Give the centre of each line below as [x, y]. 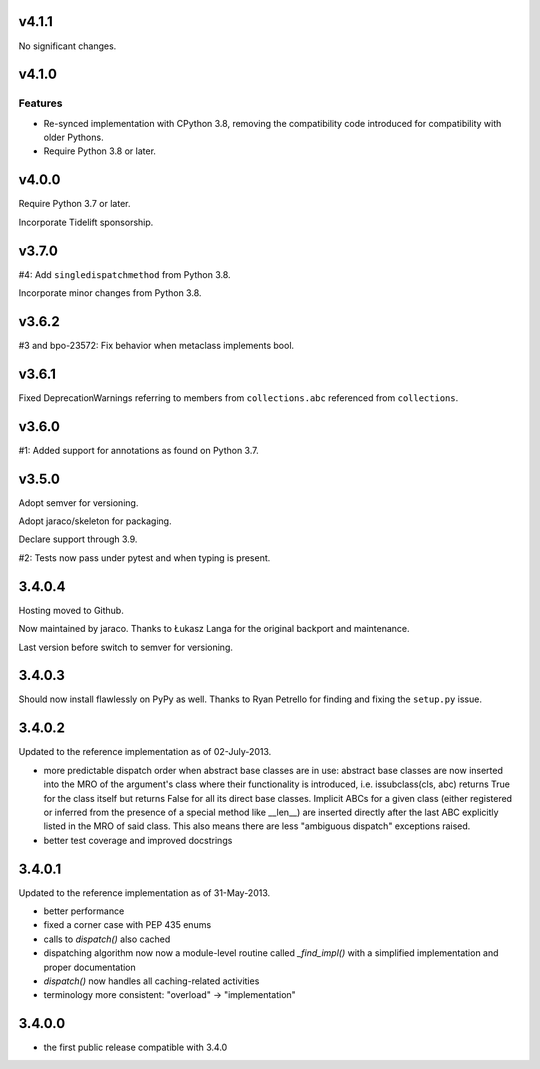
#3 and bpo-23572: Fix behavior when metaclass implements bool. [156, 345]
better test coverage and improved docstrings [138, 840]
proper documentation [90, 967]
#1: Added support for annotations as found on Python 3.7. [138, 450]
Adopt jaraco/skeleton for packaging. [95, 521]
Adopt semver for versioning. [78, 502]
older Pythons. [73, 137]
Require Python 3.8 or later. [100, 151]
